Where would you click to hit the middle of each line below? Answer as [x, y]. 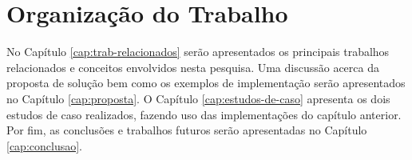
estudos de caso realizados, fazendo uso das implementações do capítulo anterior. [204, 114]
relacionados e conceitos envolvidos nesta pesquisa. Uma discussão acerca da [193, 67]
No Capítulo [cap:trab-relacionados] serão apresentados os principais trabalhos [198, 52]
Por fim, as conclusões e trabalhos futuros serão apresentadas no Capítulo [187, 130]
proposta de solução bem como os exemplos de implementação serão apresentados [206, 83]
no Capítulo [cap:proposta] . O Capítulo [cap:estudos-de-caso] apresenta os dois [198, 98]
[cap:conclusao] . [44, 145]
